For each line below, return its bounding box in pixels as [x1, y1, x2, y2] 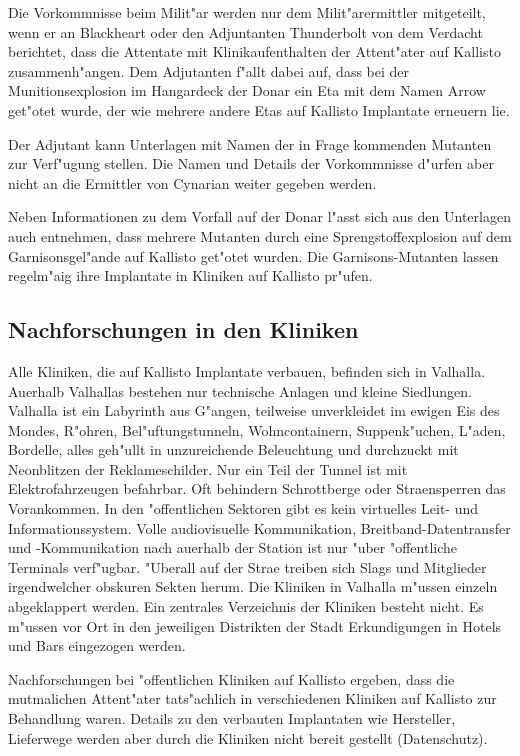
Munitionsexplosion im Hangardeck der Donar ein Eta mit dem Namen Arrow [8, 80, 486, 101]
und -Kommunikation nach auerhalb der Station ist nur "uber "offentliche [8, 537, 458, 558]
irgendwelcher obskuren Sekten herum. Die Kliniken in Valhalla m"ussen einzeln [8, 576, 498, 597]
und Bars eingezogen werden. [8, 635, 186, 656]
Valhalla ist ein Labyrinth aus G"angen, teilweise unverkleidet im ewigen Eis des [8, 400, 500, 421]
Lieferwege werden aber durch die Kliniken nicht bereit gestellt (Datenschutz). [8, 727, 488, 748]
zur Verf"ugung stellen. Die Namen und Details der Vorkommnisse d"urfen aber [8, 153, 494, 174]
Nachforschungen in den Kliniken [8, 314, 359, 345]
